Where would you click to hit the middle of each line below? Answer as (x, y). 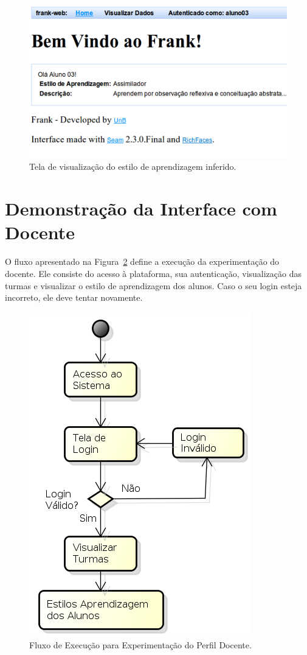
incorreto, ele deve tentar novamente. (74, 297)
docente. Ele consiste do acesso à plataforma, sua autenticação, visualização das (153, 273)
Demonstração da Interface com (141, 208)
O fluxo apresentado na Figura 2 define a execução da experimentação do (142, 261)
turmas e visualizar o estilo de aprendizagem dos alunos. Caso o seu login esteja (153, 285)
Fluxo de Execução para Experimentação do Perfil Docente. (140, 645)
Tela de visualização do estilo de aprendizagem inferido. (133, 166)
